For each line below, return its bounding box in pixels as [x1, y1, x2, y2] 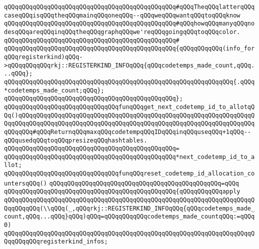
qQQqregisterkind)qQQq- [4, 53, 83, 60]
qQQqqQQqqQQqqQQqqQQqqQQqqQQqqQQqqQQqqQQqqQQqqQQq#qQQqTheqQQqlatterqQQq [4, 3, 255, 10]
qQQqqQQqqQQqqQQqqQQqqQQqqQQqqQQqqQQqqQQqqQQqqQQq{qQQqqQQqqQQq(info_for [4, 45, 255, 52]
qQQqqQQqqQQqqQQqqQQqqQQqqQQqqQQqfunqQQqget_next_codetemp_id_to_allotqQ [4, 103, 255, 110]
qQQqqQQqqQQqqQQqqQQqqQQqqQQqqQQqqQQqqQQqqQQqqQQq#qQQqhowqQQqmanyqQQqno [4, 20, 255, 27]
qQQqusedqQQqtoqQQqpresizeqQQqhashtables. [4, 136, 147, 144]
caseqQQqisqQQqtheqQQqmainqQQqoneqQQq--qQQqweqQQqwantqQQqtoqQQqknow [4, 11, 240, 19]
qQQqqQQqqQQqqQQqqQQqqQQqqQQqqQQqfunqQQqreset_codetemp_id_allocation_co [4, 170, 255, 177]
